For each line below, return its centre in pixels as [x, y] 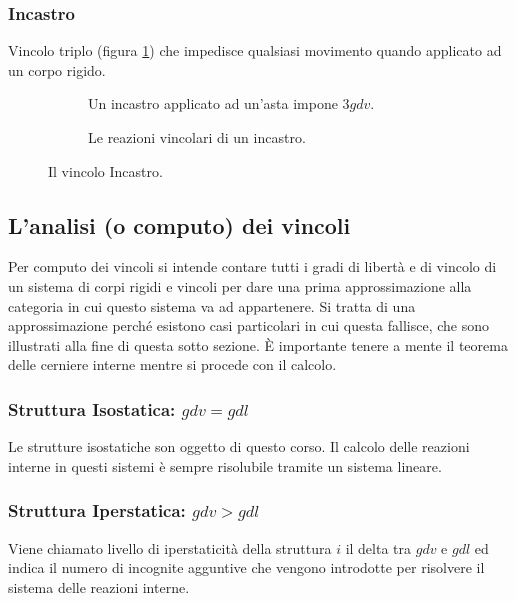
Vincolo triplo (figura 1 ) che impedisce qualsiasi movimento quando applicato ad [255, 50]
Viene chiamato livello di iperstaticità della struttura [170, 547]
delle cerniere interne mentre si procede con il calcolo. [172, 364]
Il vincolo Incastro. [105, 170]
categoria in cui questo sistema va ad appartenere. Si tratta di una [212, 305]
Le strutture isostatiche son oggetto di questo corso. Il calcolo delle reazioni [239, 446]
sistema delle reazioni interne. [99, 586]
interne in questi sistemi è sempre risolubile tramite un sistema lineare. [225, 465]
